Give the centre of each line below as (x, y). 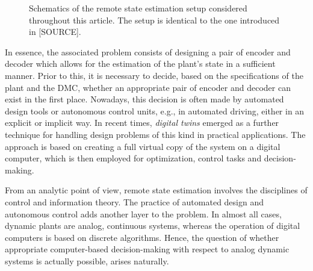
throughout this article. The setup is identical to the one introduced (154, 20)
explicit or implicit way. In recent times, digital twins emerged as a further (142, 123)
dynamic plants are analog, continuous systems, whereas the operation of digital (153, 226)
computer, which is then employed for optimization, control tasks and (133, 158)
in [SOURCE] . (55, 32)
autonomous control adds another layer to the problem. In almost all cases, (143, 213)
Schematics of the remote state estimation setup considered (138, 8)
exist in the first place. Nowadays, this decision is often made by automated (144, 99)
